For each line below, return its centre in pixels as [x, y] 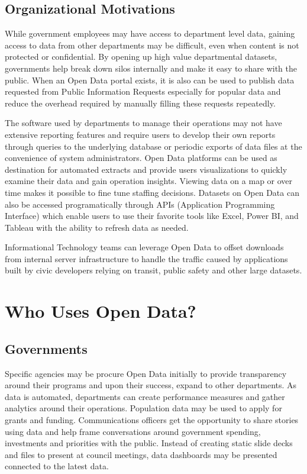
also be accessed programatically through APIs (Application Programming [140, 204]
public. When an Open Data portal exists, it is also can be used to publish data [150, 80]
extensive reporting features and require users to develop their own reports [140, 134]
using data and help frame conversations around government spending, [133, 431]
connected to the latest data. [57, 466]
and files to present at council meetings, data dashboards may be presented [141, 454]
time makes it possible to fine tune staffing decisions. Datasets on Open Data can [152, 192]
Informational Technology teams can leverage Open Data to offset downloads [144, 247]
